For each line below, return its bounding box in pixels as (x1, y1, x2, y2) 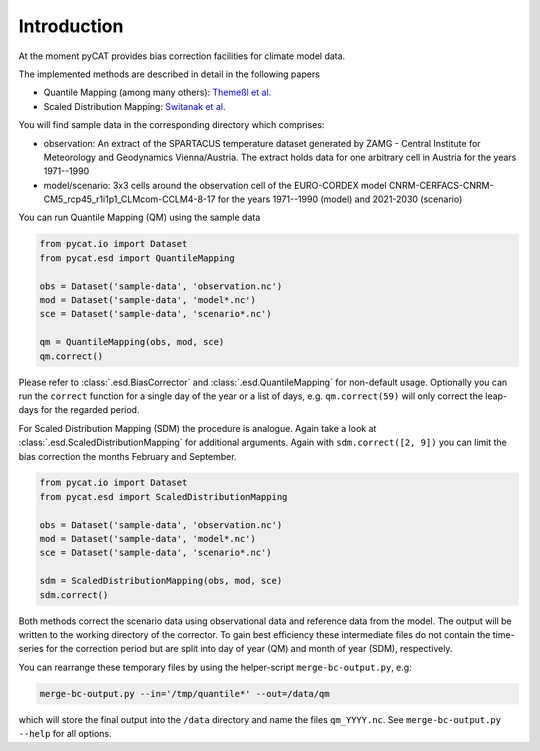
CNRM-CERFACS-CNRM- (388, 179, 494, 191)
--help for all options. (18, 728, 112, 740)
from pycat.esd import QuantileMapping (39, 252, 235, 264)
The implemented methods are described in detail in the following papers (18, 68, 320, 80)
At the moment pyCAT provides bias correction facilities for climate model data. (18, 50, 346, 62)
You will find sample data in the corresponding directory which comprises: (18, 119, 325, 131)
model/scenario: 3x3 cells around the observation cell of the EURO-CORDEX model (43, 179, 387, 191)
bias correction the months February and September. (18, 450, 237, 462)
